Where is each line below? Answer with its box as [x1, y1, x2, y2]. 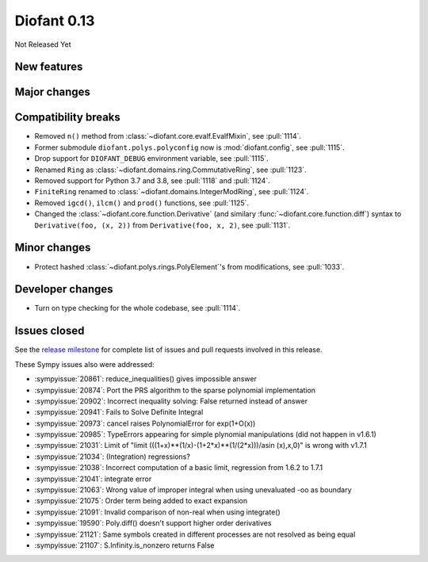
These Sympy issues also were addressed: [14, 359, 155, 369]
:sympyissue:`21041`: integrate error [34, 474, 152, 484]
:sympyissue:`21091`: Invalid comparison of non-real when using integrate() [34, 507, 281, 517]
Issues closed [14, 324, 85, 338]
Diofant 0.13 [14, 12, 95, 29]
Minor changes [14, 241, 91, 254]
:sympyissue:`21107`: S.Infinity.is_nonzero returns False [34, 540, 215, 550]
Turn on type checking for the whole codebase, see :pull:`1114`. [34, 304, 241, 313]
